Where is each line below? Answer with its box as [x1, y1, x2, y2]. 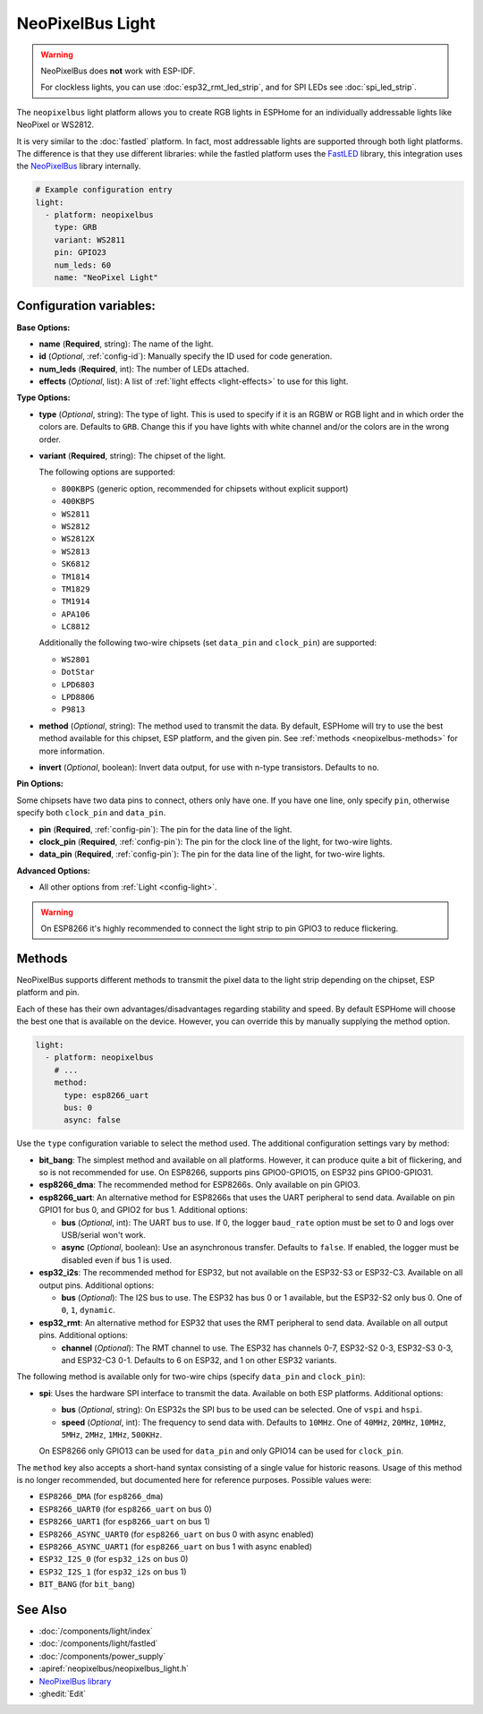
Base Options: [16, 322, 71, 333]
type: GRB [54, 222, 97, 233]
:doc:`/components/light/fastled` [38, 1638, 158, 1649]
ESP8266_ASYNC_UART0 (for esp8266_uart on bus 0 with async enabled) [38, 1529, 315, 1539]
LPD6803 [61, 679, 96, 689]
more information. [38, 746, 105, 756]
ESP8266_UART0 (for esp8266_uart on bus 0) [38, 1504, 212, 1514]
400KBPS [61, 497, 96, 507]
